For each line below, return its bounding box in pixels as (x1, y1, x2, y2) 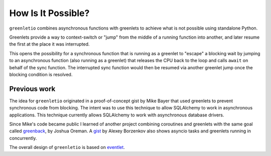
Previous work (9, 84, 56, 93)
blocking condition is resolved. (9, 71, 73, 77)
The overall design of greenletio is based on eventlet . (9, 144, 125, 150)
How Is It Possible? (9, 8, 90, 19)
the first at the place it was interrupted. (9, 41, 90, 47)
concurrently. (9, 135, 37, 141)
